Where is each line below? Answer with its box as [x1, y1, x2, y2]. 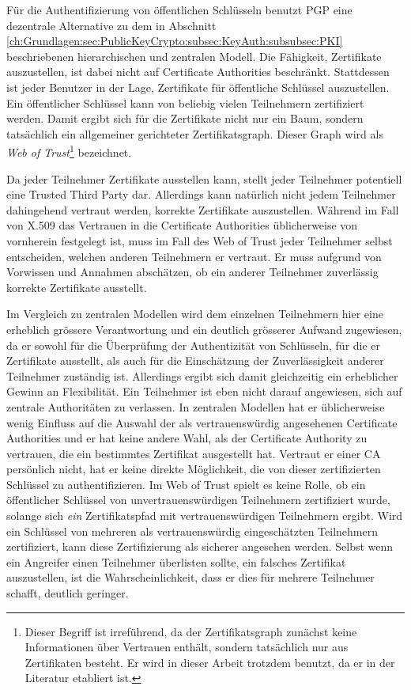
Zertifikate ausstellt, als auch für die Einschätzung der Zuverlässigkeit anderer [6, 352, 384, 369]
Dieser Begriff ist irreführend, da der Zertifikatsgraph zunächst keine [25, 623, 357, 639]
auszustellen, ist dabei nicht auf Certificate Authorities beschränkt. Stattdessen [6, 63, 390, 80]
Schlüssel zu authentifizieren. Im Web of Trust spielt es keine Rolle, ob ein [6, 476, 366, 492]
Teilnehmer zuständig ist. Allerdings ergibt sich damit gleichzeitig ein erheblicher [6, 367, 398, 384]
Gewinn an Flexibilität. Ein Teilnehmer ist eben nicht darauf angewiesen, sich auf [6, 383, 402, 400]
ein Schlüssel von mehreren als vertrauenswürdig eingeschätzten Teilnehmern [6, 522, 378, 539]
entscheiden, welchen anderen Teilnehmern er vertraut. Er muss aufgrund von [6, 248, 382, 264]
